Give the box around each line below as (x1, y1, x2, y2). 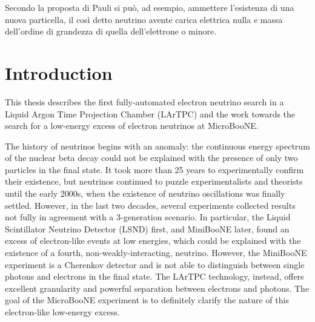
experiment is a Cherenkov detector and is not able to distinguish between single (5, 258, 305, 271)
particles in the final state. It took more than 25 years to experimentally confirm (5, 163, 304, 176)
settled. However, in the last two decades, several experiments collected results (5, 199, 296, 211)
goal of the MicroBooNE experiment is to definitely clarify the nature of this (5, 294, 289, 306)
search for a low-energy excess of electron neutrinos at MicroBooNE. (5, 119, 259, 132)
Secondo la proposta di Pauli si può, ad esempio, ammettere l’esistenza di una (5, 1, 294, 13)
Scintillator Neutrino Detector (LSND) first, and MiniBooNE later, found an (5, 222, 290, 235)
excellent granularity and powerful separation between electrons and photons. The (5, 281, 310, 294)
